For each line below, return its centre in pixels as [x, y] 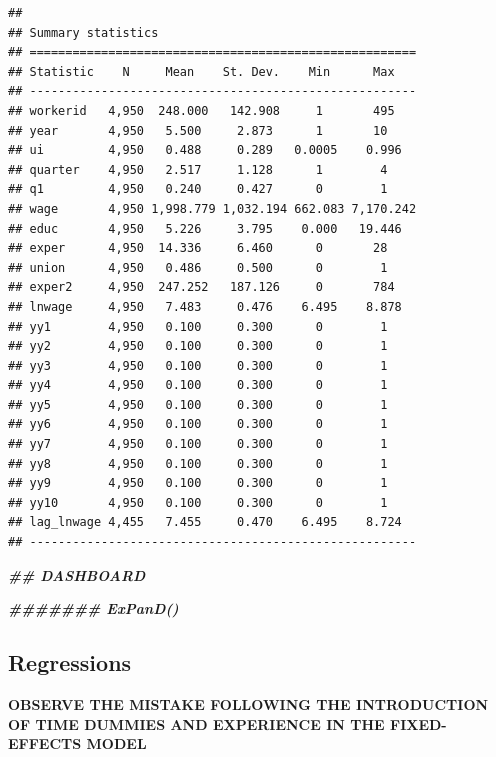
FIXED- [418, 723]
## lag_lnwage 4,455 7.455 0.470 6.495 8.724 [205, 522]
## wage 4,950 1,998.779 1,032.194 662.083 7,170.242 [212, 208]
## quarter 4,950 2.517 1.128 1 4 [198, 169]
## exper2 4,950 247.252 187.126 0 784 [201, 287]
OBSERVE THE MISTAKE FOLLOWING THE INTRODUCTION [248, 704]
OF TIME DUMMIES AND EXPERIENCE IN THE [196, 723]
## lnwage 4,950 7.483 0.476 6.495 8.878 [205, 306]
